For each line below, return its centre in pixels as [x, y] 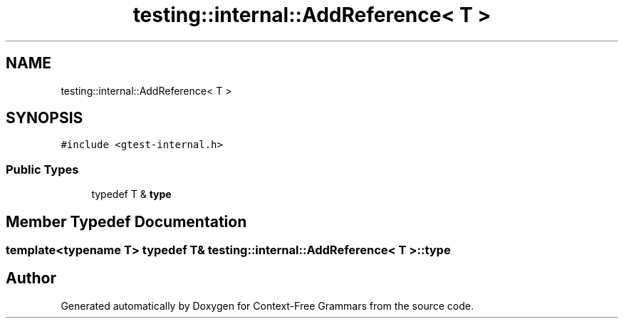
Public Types [42, 169]
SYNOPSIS [45, 118]
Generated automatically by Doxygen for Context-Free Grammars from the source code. [267, 305]
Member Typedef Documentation [126, 221]
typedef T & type [131, 194]
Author [31, 278]
